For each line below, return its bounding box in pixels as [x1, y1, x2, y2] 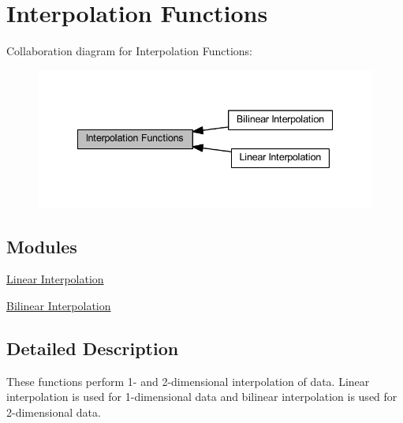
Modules [6, 234, 77, 258]
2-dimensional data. [6, 404, 101, 421]
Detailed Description [6, 336, 179, 361]
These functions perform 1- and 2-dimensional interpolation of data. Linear [6, 372, 370, 389]
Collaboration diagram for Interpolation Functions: [6, 43, 253, 59]
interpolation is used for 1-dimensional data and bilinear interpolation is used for [6, 388, 397, 405]
